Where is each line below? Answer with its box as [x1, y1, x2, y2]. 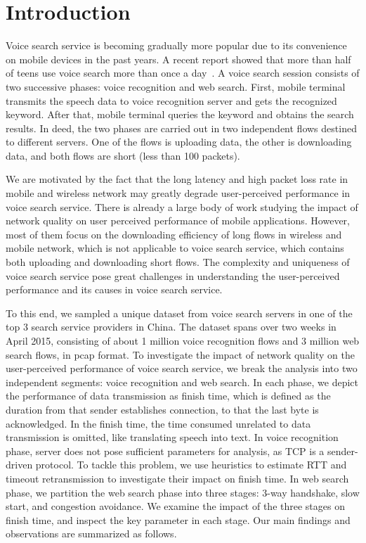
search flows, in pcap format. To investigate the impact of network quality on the [6, 347, 355, 362]
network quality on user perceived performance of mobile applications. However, [6, 213, 350, 228]
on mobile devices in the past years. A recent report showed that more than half [6, 51, 351, 66]
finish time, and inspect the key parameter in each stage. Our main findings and [6, 512, 351, 527]
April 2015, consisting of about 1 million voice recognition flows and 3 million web [6, 333, 360, 347]
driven [6, 457, 33, 472]
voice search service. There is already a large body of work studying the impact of [6, 199, 358, 214]
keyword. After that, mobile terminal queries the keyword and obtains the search [6, 107, 354, 122]
